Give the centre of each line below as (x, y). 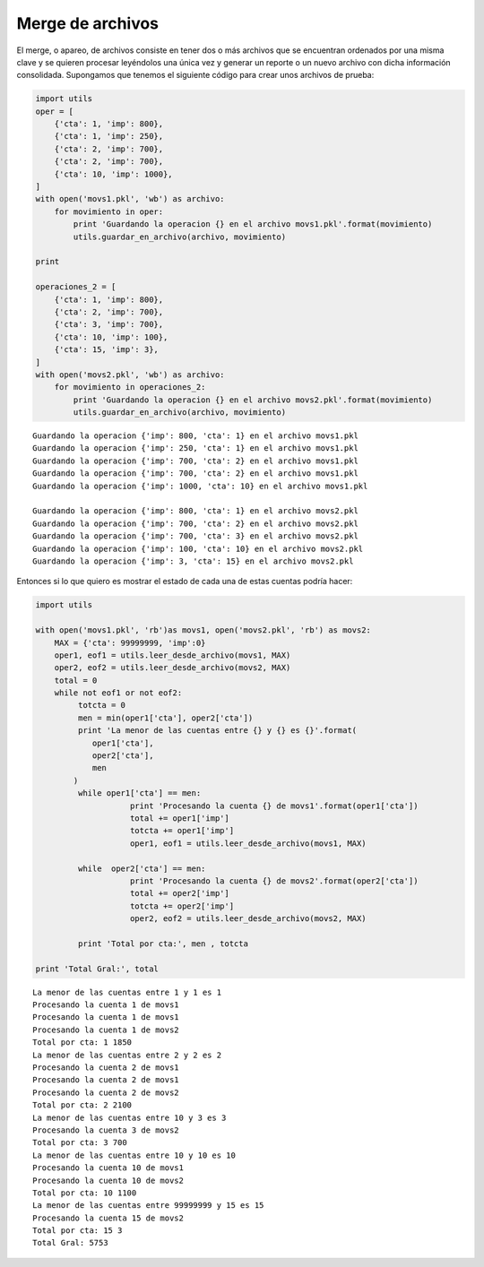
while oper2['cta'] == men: (142, 868)
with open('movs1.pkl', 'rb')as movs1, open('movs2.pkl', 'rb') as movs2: (203, 630)
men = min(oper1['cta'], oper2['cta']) (165, 718)
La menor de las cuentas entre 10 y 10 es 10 (134, 1155)
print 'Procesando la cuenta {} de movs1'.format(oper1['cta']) (274, 806)
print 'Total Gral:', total (97, 969)
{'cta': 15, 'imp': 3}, (106, 350)
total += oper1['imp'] (180, 818)
